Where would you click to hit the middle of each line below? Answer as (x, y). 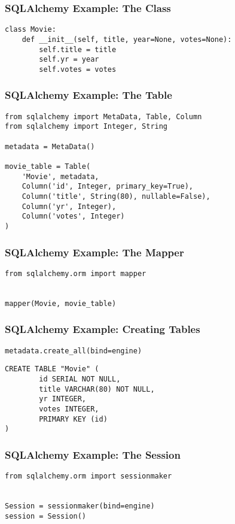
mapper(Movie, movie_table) (61, 303)
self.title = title (78, 49)
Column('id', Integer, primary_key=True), (107, 187)
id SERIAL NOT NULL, (80, 379)
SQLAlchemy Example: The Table (88, 95)
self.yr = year (69, 60)
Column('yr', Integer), (69, 206)
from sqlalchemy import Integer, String (86, 127)
